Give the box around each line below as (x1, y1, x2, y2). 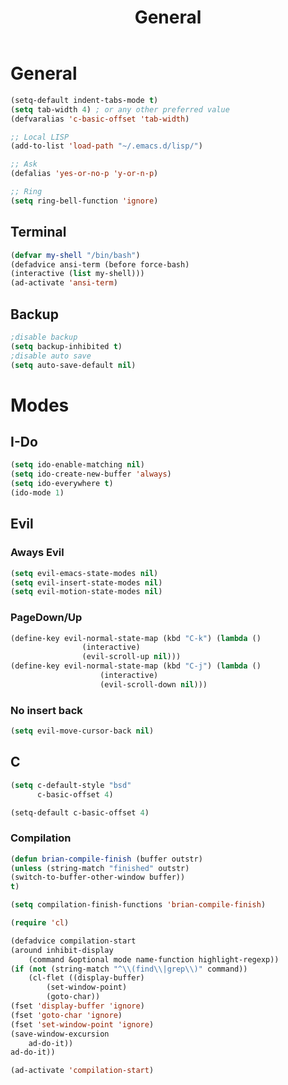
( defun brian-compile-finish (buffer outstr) (10, 854, 203, 864)
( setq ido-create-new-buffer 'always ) (10, 469, 172, 480)
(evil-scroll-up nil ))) (81, 652, 182, 662)
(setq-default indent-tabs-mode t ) (10, 95, 159, 105)
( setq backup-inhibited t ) (10, 341, 123, 351)
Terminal (10, 224, 67, 241)
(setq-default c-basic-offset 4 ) (10, 807, 150, 818)
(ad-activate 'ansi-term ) (10, 278, 118, 288)
